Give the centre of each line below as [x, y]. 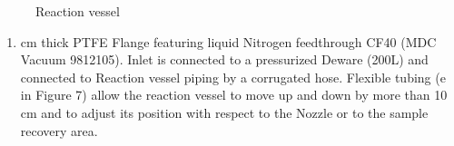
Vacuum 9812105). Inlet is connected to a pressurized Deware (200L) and [224, 59]
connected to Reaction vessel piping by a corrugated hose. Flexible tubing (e [233, 77]
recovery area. [59, 130]
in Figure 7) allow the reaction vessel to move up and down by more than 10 [234, 95]
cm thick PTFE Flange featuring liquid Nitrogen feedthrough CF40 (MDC [228, 41]
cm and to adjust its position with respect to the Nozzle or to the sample [224, 112]
